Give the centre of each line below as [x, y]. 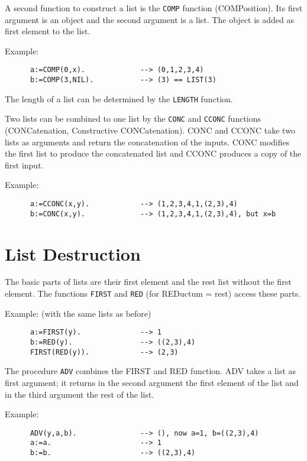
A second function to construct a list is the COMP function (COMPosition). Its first [154, 8]
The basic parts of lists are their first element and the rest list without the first [148, 282]
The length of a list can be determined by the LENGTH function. [119, 98]
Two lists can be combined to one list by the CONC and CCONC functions [133, 119]
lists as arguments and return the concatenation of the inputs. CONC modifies [147, 142]
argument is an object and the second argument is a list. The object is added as [149, 19]
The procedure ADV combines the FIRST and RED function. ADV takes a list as [151, 371]
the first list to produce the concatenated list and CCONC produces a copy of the [153, 153]
